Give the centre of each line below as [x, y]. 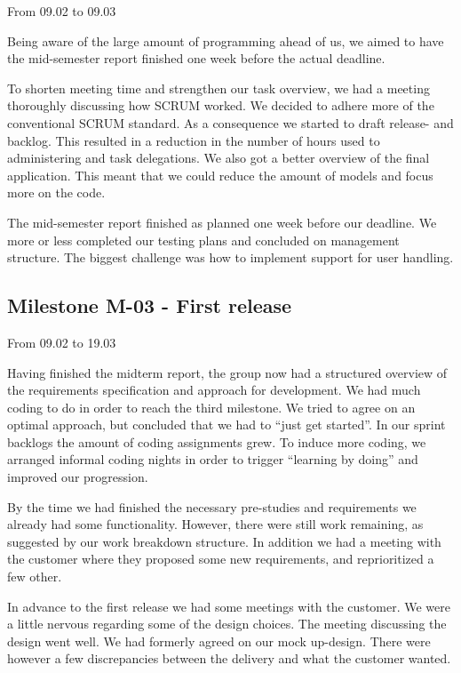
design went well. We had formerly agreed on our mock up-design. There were [219, 641]
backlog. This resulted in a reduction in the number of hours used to [194, 140]
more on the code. [56, 192]
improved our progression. [78, 477]
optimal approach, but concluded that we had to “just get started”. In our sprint [227, 425]
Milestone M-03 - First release [150, 305]
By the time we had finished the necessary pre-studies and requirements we [212, 506]
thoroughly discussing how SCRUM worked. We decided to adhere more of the [221, 105]
